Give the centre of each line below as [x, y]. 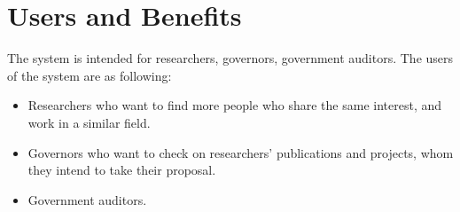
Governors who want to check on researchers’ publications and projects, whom [241, 152]
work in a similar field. [89, 122]
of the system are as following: [90, 75]
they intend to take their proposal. [122, 170]
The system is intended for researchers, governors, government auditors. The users [230, 58]
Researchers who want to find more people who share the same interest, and [235, 105]
